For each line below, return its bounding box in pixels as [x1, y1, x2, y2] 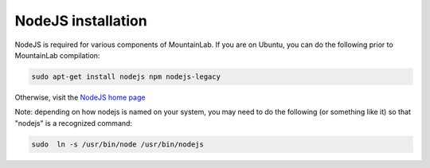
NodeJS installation [14, 12, 147, 29]
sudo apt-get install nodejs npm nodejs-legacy [31, 72, 221, 81]
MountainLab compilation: [14, 50, 100, 60]
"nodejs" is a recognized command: [14, 118, 133, 127]
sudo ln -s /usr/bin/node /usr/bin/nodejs [31, 139, 205, 149]
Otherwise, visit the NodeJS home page [14, 92, 146, 102]
